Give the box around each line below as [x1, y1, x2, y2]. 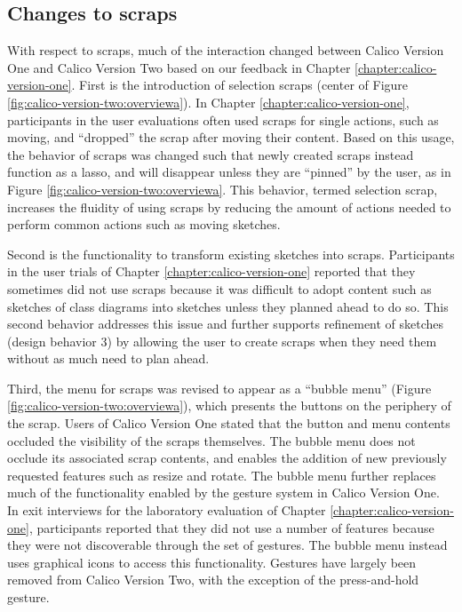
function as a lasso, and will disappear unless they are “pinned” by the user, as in [7, 163, 451, 181]
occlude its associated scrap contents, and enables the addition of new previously [7, 449, 447, 467]
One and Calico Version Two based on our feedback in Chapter [7, 58, 351, 76]
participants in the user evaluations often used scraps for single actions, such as [7, 110, 439, 129]
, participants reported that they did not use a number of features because [28, 518, 434, 536]
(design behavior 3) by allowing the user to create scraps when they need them [7, 331, 437, 350]
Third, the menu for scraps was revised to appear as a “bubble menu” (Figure [7, 378, 432, 397]
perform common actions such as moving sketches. [7, 215, 281, 234]
